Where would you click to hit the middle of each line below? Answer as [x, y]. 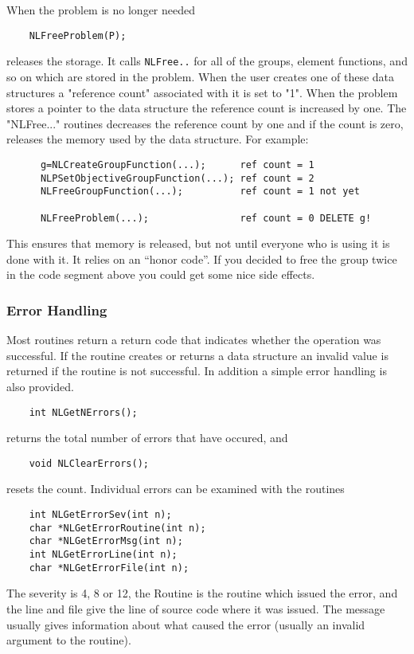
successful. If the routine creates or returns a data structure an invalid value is [197, 355]
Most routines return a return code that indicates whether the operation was [194, 340]
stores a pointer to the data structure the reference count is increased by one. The [207, 108]
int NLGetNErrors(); [83, 412]
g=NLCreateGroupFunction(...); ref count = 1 [177, 164]
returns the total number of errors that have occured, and [147, 438]
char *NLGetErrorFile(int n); [109, 568]
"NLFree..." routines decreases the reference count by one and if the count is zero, [205, 123]
